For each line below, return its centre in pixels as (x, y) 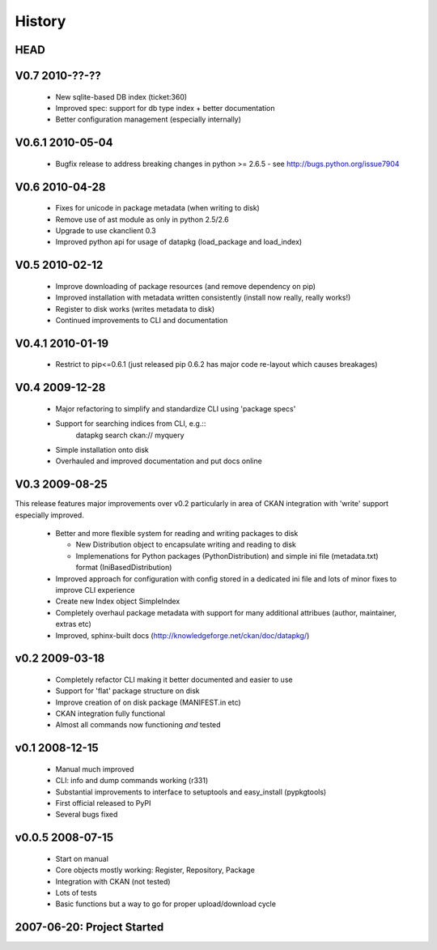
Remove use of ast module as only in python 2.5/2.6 (142, 219)
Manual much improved (95, 769)
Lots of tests (76, 893)
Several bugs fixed (87, 815)
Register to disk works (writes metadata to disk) (135, 309)
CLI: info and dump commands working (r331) (132, 781)
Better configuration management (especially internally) (148, 119)
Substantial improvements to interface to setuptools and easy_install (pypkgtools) (191, 792)
